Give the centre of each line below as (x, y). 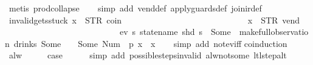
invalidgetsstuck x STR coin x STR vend (154, 20)
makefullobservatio (274, 32)
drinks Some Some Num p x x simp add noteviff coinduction (150, 43)
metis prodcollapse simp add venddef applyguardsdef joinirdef (135, 8)
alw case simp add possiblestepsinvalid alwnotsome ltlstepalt (148, 55)
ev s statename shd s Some (175, 32)
